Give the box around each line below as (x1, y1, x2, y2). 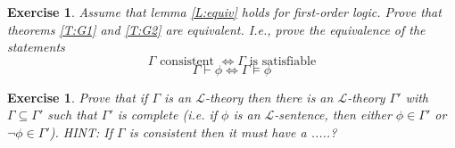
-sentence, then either (274, 105, 392, 124)
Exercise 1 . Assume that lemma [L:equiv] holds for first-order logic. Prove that (7, 3, 442, 21)
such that (47, 105, 97, 124)
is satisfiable (249, 54, 317, 68)
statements (7, 37, 65, 56)
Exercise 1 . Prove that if (7, 87, 148, 106)
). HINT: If (49, 122, 113, 141)
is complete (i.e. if (117, 105, 218, 124)
